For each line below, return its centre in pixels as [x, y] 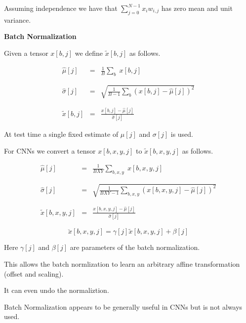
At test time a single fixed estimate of [61, 134]
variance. [18, 20]
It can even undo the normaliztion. [57, 290]
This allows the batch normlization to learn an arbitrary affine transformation [122, 263]
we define [89, 53]
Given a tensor [26, 53]
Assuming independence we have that [61, 8]
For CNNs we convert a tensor [50, 150]
